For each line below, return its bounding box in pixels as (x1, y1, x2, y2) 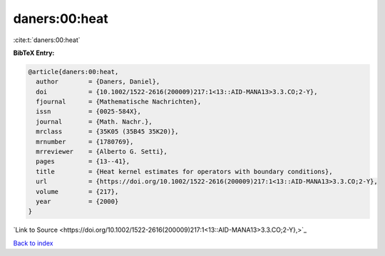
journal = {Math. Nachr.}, (36, 118, 153, 126)
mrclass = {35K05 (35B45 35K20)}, (36, 128, 179, 135)
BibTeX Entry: (13, 48, 55, 57)
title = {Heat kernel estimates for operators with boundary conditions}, (36, 168, 333, 175)
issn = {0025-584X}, (36, 108, 142, 116)
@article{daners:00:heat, (28, 68, 119, 76)
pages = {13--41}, (36, 158, 130, 165)
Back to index (13, 239, 53, 247)
